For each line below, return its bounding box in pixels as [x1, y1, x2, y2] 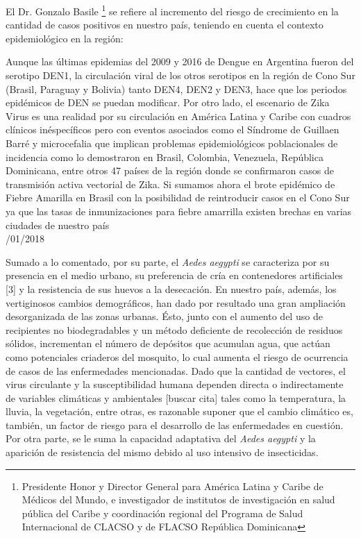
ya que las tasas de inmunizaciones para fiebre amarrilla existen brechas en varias [6, 203, 352, 218]
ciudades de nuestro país [6, 217, 110, 232]
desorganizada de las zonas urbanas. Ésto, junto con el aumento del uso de [6, 309, 323, 323]
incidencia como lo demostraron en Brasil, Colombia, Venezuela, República [6, 149, 324, 164]
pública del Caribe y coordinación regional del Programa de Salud [22, 505, 303, 520]
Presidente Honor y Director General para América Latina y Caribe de [22, 478, 324, 493]
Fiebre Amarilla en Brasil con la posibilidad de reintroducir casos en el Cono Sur [6, 190, 350, 205]
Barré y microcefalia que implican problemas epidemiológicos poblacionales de [6, 136, 338, 150]
